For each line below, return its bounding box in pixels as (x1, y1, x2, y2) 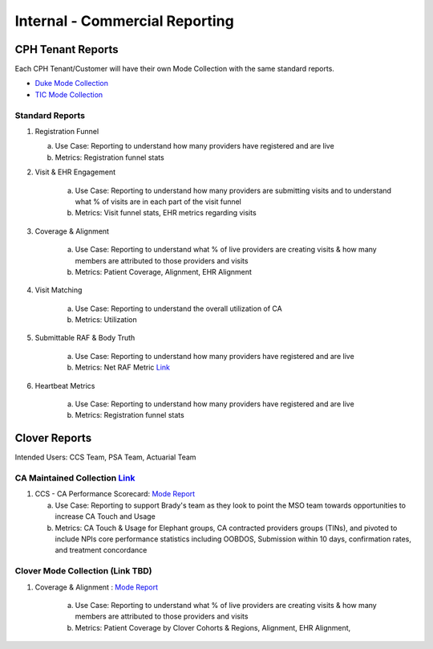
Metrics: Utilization (75, 315, 137, 324)
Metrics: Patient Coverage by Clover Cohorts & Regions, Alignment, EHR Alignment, (75, 622, 351, 632)
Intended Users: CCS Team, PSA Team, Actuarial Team (14, 452, 196, 462)
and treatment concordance (55, 545, 148, 555)
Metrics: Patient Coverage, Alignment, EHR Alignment (75, 267, 253, 276)
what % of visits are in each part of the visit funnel (75, 197, 242, 206)
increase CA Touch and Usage (55, 512, 156, 521)
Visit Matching (34, 285, 83, 295)
